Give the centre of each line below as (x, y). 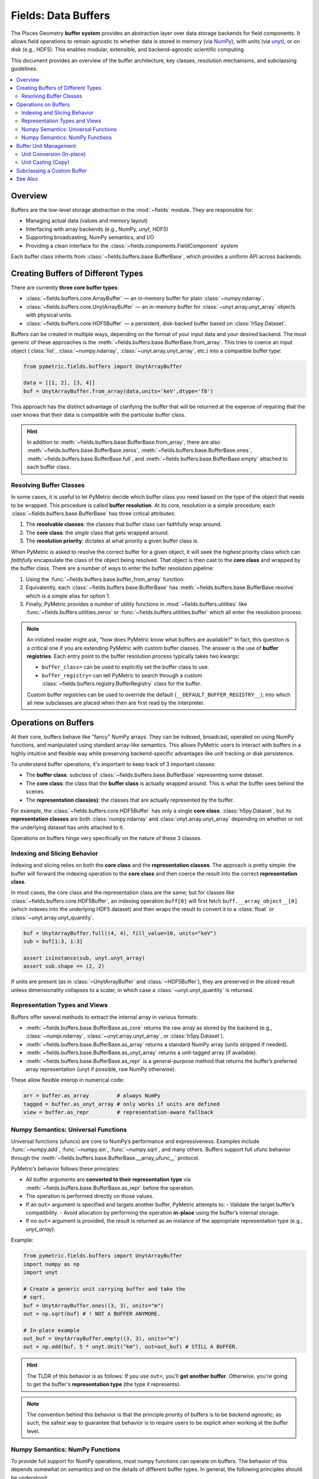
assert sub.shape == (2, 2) (64, 966)
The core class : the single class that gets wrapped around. (97, 532)
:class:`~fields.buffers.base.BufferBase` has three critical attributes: (93, 514)
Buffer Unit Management (46, 146)
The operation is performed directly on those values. (90, 1196)
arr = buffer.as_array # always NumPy (92, 1096)
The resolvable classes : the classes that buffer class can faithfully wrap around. (124, 524)
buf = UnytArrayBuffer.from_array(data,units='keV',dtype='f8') (118, 391)
